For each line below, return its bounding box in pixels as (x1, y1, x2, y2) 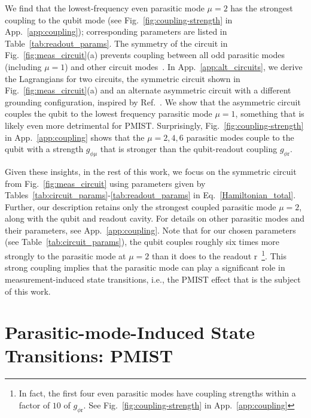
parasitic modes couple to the (186, 131, 294, 143)
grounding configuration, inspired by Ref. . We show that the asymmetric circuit (5, 95, 301, 108)
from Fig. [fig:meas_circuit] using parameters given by (5, 177, 206, 189)
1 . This (261, 248, 286, 262)
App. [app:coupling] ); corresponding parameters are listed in (5, 25, 227, 38)
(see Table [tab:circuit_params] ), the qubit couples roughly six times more (5, 235, 280, 248)
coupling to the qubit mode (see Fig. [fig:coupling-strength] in (5, 13, 233, 26)
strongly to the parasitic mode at (5, 249, 126, 262)
